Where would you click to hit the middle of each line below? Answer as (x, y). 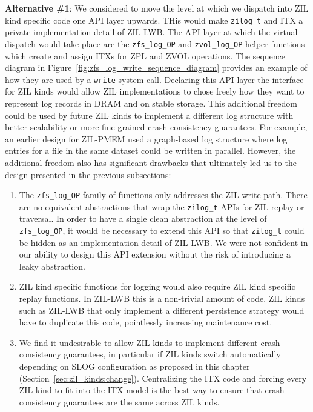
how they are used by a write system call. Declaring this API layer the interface (154, 79)
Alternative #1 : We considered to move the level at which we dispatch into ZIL (157, 8)
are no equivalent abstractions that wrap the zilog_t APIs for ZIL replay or (162, 206)
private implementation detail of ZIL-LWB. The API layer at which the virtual (151, 32)
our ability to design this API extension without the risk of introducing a (155, 254)
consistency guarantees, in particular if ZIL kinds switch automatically (150, 354)
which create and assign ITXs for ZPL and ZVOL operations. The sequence (145, 55)
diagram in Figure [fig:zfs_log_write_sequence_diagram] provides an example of (156, 68)
